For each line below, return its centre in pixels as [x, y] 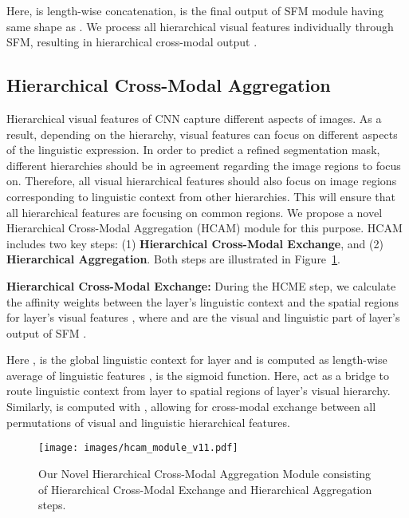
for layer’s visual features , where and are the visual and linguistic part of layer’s [203, 317]
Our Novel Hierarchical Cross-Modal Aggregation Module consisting [205, 473]
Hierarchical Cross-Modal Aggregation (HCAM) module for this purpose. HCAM [204, 228]
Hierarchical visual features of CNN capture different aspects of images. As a [194, 118]
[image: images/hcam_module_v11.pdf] [138, 448]
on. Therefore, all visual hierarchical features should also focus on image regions [202, 181]
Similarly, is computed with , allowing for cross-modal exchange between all [191, 407]
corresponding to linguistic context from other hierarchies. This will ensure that [201, 196]
